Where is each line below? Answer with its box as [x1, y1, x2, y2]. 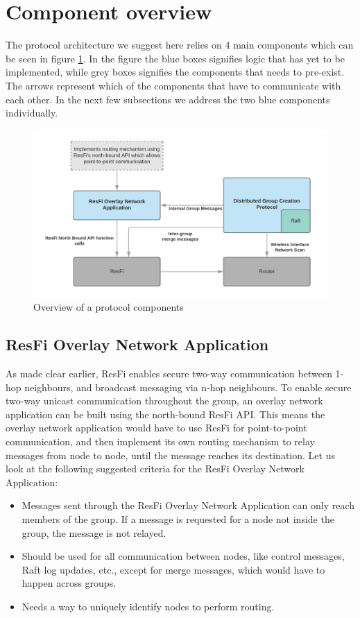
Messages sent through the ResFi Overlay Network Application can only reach [22, 498, 355, 513]
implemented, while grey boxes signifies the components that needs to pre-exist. [6, 65, 345, 79]
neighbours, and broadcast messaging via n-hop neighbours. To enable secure [24, 379, 352, 394]
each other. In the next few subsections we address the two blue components [6, 92, 330, 106]
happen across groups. [22, 576, 117, 590]
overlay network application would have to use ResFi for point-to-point [6, 420, 307, 435]
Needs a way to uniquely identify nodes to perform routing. [22, 599, 275, 613]
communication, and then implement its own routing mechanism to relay [6, 434, 315, 448]
